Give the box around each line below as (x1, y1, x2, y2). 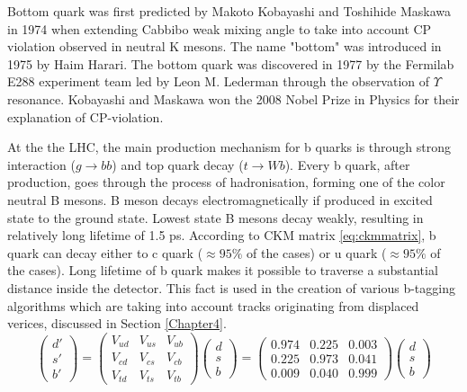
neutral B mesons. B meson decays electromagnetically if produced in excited (7, 190, 433, 209)
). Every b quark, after (284, 155, 410, 174)
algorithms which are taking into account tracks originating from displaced (7, 296, 419, 315)
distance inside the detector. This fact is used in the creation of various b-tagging (7, 278, 455, 297)
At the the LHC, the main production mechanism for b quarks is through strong (7, 138, 452, 156)
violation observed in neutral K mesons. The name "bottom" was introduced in (7, 37, 442, 56)
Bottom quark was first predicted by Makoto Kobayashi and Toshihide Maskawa (7, 2, 452, 20)
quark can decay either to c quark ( (7, 243, 203, 262)
